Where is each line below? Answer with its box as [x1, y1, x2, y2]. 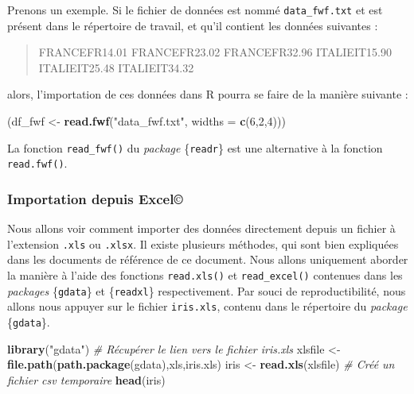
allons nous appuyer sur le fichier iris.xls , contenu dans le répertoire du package [7, 298, 408, 315]
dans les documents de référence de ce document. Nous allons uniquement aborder [7, 251, 408, 268]
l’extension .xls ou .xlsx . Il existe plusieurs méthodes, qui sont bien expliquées [7, 235, 399, 252]
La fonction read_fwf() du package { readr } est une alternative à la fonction [7, 139, 383, 156]
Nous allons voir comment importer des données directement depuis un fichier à [7, 220, 396, 237]
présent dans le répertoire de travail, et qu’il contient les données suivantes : [7, 17, 378, 33]
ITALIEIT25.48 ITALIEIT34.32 [38, 59, 194, 75]
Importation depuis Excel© [7, 188, 183, 208]
